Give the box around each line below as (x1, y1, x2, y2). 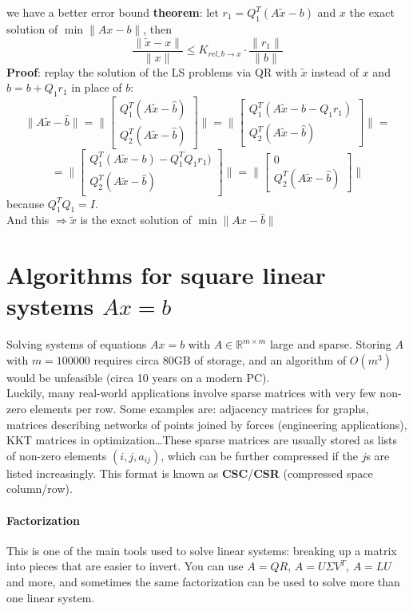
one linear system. (6, 589, 95, 605)
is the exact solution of (80, 211, 192, 228)
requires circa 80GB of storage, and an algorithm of (93, 351, 347, 368)
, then (143, 20, 172, 37)
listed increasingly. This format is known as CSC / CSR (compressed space (6, 464, 373, 481)
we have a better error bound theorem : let (6, 4, 219, 20)
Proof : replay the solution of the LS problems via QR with (6, 63, 298, 80)
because (6, 195, 45, 211)
